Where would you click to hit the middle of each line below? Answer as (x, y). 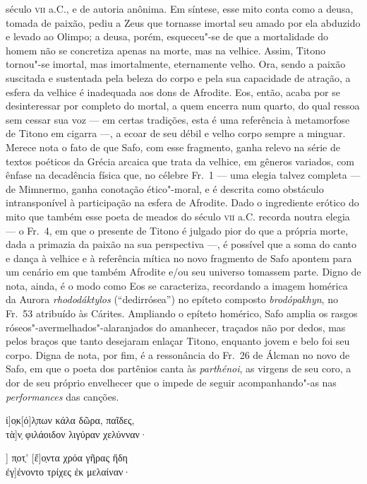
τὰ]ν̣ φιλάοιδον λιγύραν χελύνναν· (77, 433)
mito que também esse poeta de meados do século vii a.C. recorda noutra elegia (178, 216)
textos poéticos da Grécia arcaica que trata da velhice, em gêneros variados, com (180, 161)
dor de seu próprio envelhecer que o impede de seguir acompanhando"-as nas (171, 383)
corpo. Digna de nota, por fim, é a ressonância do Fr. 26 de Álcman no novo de (178, 354)
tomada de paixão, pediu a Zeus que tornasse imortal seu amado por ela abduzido (183, 22)
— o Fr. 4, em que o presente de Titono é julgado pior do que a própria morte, (177, 230)
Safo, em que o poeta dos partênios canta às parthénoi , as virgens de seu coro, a (179, 368)
